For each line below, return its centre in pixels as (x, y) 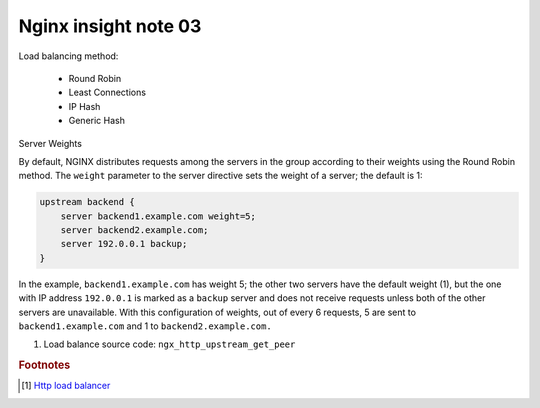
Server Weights (50, 143)
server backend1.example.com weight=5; (158, 216)
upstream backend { (87, 202)
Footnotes (44, 365)
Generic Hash (96, 121)
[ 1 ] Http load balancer (66, 386)
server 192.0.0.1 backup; (124, 244)
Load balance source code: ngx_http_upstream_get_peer (169, 344)
